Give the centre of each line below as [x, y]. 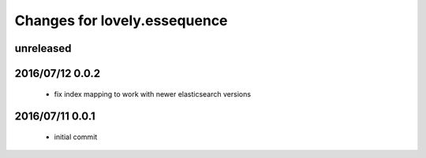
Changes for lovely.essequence [121, 20]
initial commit [76, 137]
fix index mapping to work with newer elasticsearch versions [153, 94]
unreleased [43, 48]
